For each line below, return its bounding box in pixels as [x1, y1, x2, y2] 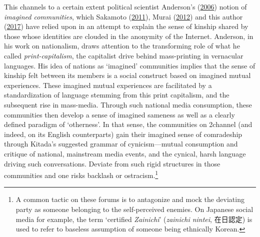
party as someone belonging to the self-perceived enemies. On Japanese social [15, 203, 253, 214]
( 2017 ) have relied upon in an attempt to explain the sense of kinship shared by [4, 21, 248, 31]
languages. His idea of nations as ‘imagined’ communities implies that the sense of [4, 60, 255, 70]
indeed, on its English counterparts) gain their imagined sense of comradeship [4, 128, 242, 139]
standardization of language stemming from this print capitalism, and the [4, 89, 229, 100]
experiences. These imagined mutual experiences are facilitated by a [4, 79, 212, 90]
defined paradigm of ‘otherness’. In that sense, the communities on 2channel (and [4, 119, 252, 129]
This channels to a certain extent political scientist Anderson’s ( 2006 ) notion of [4, 1, 247, 11]
